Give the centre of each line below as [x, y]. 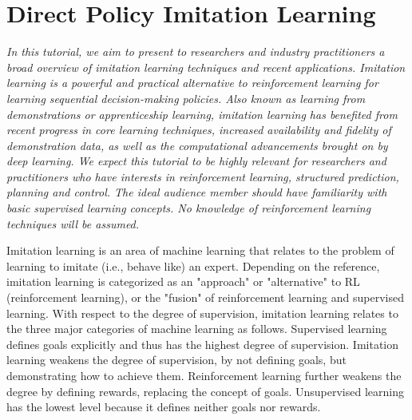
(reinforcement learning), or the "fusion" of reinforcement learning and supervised [205, 297]
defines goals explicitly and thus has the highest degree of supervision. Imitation [203, 344]
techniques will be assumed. [73, 223]
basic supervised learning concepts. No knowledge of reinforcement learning [189, 208]
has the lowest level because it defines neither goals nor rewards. [164, 407]
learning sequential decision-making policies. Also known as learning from [186, 98]
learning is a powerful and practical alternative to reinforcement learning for [192, 83]
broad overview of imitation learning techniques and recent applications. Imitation [206, 67]
